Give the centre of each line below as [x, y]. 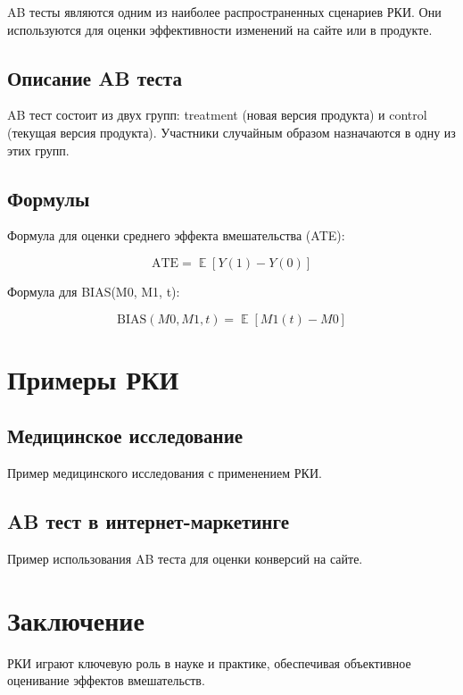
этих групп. [38, 150]
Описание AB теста [95, 77]
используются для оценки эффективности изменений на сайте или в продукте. [220, 29]
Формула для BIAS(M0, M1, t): [94, 291]
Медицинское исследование [125, 435]
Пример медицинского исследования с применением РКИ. [165, 473]
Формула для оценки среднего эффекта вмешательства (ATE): [176, 235]
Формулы [49, 198]
